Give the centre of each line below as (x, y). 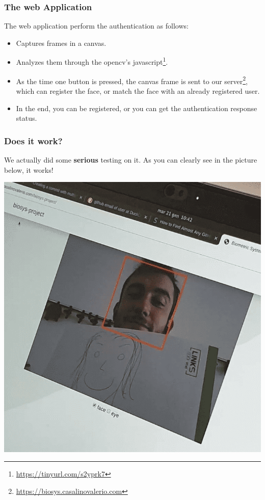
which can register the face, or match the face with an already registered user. (138, 90)
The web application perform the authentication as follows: (96, 26)
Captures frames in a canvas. (61, 43)
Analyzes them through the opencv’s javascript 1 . (92, 61)
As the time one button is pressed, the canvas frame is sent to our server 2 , (132, 80)
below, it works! (29, 169)
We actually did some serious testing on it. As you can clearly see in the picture (131, 159)
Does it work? (33, 140)
